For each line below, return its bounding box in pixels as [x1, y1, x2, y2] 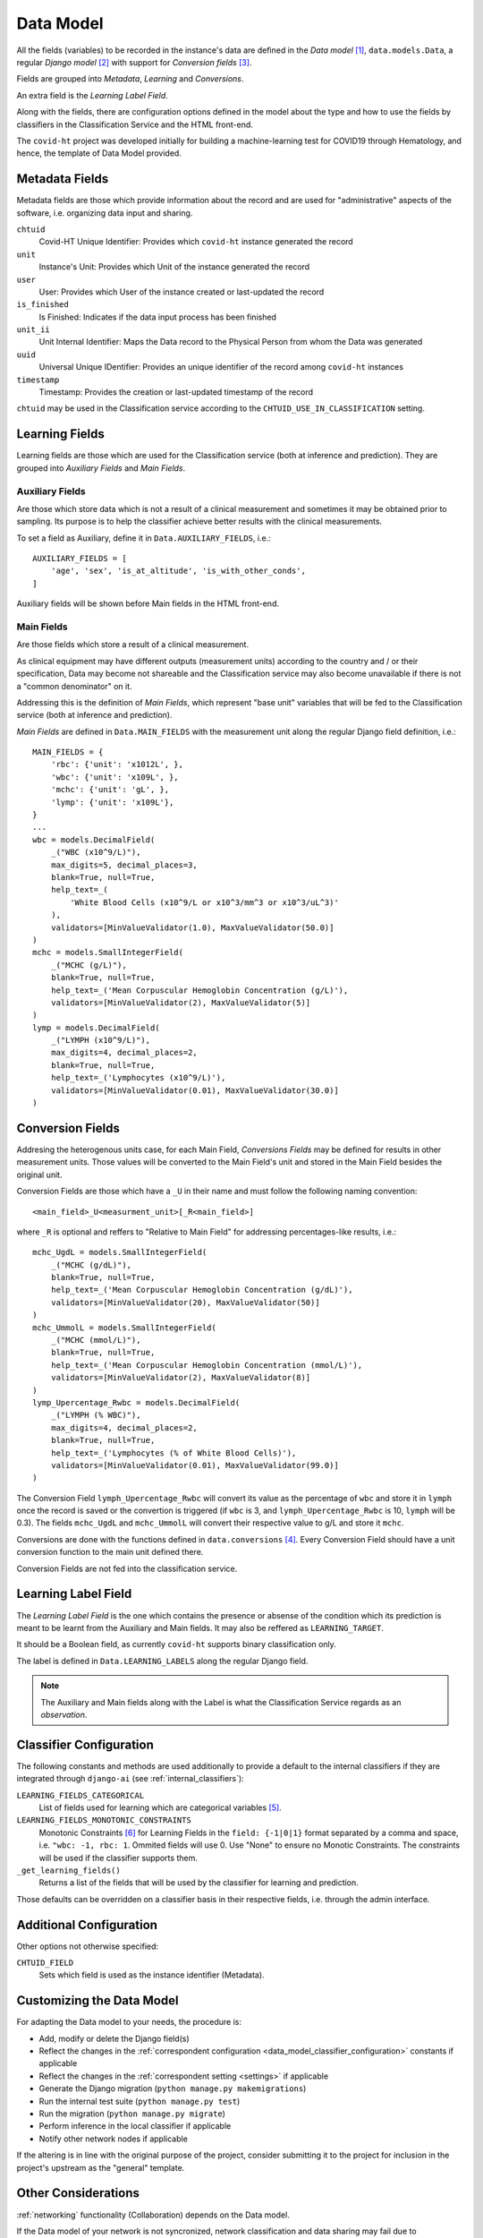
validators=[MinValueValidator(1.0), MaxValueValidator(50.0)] [50, 922, 335, 933]
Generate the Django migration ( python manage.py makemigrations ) [38, 2083, 307, 2094]
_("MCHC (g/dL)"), [50, 1260, 132, 1270]
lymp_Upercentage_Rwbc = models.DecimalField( [32, 1397, 241, 1407]
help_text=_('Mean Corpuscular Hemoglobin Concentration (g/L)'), [50, 985, 349, 995]
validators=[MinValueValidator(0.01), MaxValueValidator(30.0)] [50, 1085, 339, 1096]
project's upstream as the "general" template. [16, 2162, 185, 2173]
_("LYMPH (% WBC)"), [50, 1410, 141, 1421]
